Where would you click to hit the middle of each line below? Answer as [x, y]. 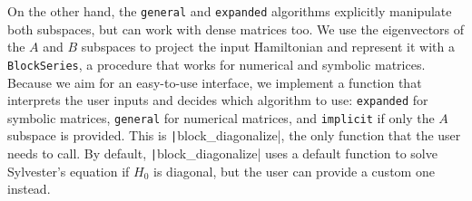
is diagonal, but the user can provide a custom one [294, 171]
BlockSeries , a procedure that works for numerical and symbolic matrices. [216, 64]
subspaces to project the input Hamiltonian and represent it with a [268, 47]
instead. [29, 189]
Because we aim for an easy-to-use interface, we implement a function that [215, 82]
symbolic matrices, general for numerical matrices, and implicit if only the [221, 117]
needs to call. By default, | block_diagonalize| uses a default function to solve [222, 153]
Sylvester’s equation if [69, 171]
